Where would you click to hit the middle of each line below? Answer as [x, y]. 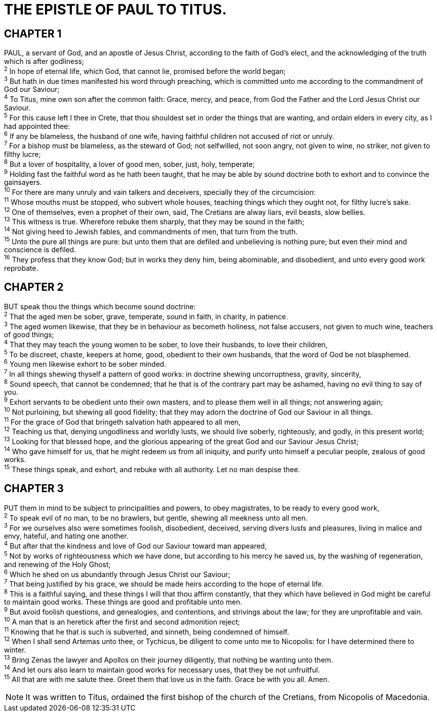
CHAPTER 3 [34, 489]
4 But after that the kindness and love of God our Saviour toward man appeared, [136, 545]
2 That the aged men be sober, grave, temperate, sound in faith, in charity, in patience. [146, 316]
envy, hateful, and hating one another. [66, 536]
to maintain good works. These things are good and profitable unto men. [123, 602]
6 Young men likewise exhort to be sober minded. [85, 363]
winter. [15, 650]
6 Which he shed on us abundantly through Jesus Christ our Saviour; [117, 573]
